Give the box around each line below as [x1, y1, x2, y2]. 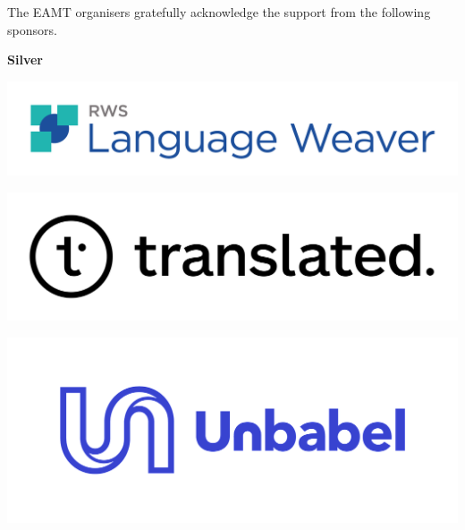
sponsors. [7, 20, 57, 38]
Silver [7, 50, 43, 69]
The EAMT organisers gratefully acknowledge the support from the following [7, 3, 431, 21]
